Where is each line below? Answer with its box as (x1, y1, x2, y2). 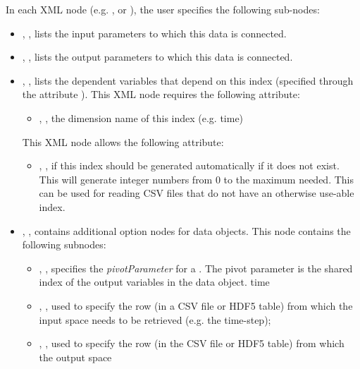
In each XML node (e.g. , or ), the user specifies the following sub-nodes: (6, 2, 320, 16)
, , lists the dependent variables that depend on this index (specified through (22, 73, 354, 87)
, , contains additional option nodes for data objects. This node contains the (22, 223, 351, 238)
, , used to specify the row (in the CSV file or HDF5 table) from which (39, 336, 345, 351)
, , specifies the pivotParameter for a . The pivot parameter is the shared (39, 260, 353, 275)
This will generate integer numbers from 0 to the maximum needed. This (39, 171, 354, 186)
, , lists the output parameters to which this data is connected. (22, 49, 293, 64)
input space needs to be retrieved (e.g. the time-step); (39, 312, 271, 327)
